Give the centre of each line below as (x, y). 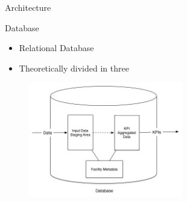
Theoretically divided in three (74, 68)
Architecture (28, 7)
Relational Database (56, 48)
